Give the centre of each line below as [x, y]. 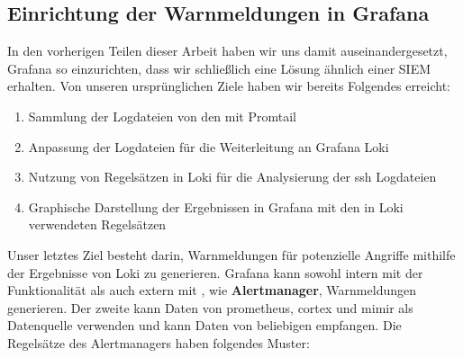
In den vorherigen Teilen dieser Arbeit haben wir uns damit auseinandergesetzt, [227, 51]
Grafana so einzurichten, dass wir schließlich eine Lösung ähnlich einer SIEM [219, 68]
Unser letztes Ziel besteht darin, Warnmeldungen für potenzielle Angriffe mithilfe [231, 254]
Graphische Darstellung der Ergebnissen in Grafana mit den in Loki [216, 206]
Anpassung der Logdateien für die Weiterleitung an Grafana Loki [209, 146]
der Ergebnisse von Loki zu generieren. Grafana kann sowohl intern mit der [215, 272]
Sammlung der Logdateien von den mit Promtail [163, 116]
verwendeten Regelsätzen [97, 224]
